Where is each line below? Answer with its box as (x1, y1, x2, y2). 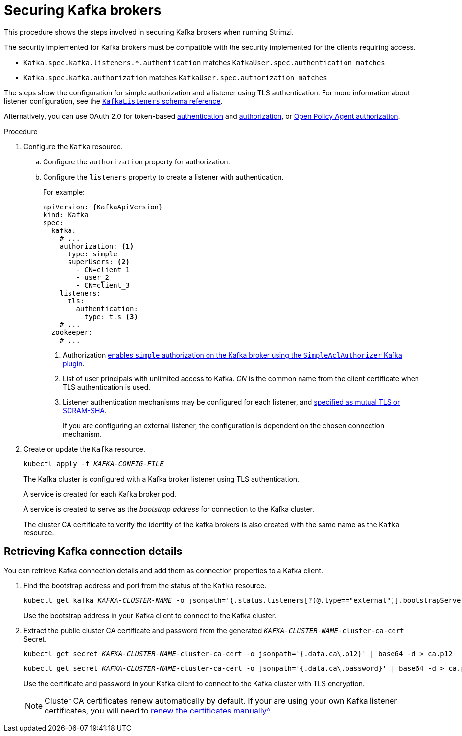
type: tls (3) (84, 312, 138, 321)
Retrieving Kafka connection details (4, 545, 183, 558)
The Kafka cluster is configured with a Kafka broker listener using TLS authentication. (23, 474, 300, 483)
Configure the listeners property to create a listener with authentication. (43, 172, 284, 181)
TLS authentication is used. (63, 382, 150, 391)
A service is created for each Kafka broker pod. (23, 489, 177, 498)
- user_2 (76, 273, 109, 281)
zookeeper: (51, 328, 93, 336)
